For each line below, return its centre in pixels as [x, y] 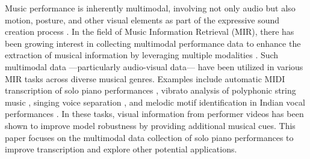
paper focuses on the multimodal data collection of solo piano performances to [149, 137]
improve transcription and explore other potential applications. [121, 149]
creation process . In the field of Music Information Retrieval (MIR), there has [150, 31]
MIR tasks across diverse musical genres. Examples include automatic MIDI [145, 78]
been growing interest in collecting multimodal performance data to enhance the [153, 43]
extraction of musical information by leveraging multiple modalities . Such [142, 55]
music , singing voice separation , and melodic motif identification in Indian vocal [155, 102]
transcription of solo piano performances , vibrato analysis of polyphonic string [150, 90]
